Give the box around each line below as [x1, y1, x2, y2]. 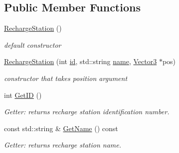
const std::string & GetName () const [4, 123, 118, 133]
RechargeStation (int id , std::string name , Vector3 [4, 56, 157, 67]
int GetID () [4, 89, 42, 100]
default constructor [4, 39, 61, 50]
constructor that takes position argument [4, 73, 128, 83]
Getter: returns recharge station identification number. [4, 106, 170, 117]
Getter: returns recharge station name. [4, 140, 122, 150]
